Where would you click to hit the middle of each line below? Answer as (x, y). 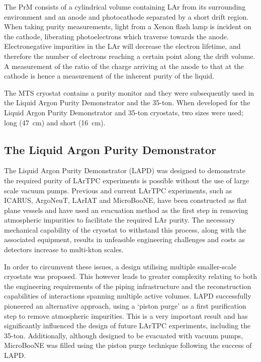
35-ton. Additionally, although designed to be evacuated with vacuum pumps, (124, 335)
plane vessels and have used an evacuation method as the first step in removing (126, 210)
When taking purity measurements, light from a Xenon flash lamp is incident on (128, 26)
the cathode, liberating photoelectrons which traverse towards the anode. (116, 36)
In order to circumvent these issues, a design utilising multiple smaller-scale (120, 266)
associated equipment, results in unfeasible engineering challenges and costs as (124, 239)
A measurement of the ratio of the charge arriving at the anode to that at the (124, 66)
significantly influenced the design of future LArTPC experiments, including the (127, 325)
